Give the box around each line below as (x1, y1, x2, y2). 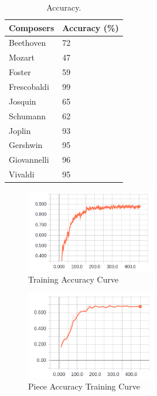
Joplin (9, 124, 31, 136)
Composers (9, 21, 54, 33)
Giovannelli (9, 153, 49, 166)
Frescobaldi (9, 80, 49, 92)
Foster (9, 66, 31, 78)
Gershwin (9, 139, 43, 151)
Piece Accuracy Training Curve (28, 380, 140, 392)
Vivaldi (9, 168, 35, 180)
